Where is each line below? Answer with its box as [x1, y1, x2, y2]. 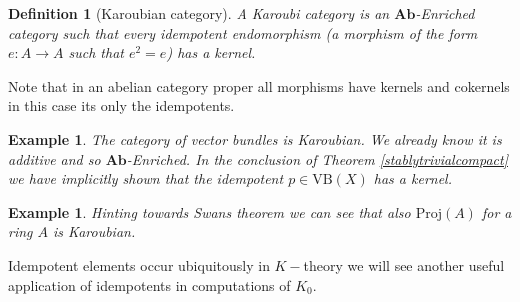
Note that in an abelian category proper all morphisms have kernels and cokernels [8, 75, 510, 96]
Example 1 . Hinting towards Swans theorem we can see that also [8, 201, 411, 222]
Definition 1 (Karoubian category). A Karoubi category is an [8, 3, 390, 23]
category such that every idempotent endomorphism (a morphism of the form [8, 22, 478, 43]
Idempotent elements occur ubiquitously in [8, 254, 270, 275]
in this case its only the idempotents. [8, 95, 235, 116]
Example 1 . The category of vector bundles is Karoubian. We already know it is [8, 128, 502, 149]
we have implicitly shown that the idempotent [8, 168, 284, 189]
